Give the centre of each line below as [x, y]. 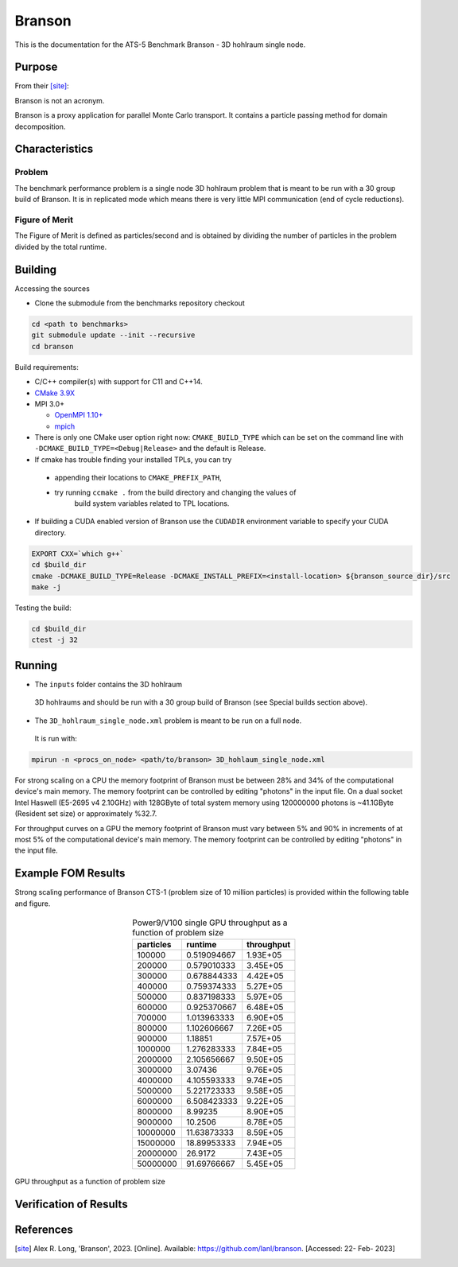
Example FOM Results [70, 874]
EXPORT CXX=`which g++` [78, 554]
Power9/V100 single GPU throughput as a [210, 923]
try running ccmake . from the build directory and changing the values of [175, 492]
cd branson [52, 346]
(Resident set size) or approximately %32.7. [86, 814]
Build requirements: [47, 367]
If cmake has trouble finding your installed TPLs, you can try [133, 459]
